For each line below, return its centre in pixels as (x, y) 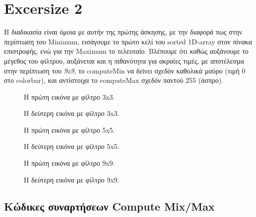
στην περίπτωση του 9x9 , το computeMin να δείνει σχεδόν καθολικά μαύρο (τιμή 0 (125, 70)
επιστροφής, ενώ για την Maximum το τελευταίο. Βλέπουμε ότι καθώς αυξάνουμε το (126, 51)
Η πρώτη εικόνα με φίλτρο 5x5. (70, 129)
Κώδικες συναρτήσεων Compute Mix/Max (109, 206)
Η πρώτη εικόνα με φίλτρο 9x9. (70, 163)
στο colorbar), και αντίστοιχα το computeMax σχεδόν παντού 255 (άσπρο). (114, 80)
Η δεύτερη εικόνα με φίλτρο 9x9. (72, 179)
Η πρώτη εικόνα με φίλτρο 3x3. (70, 96)
